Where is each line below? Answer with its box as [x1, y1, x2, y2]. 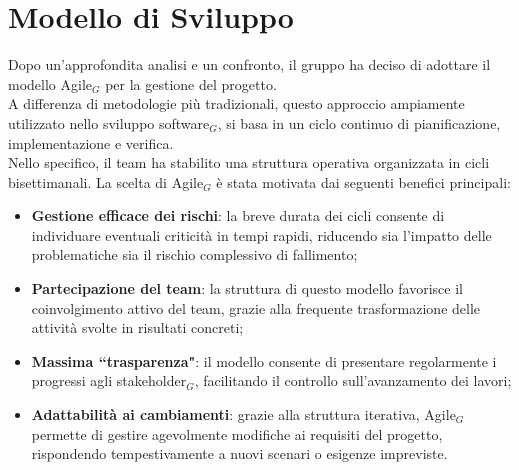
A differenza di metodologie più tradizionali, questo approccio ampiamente [8, 93, 465, 114]
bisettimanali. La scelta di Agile [8, 171, 204, 192]
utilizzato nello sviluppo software [8, 112, 210, 133]
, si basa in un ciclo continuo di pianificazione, [217, 112, 501, 133]
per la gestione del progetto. [105, 73, 277, 94]
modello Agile [8, 73, 92, 94]
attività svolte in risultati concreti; [31, 317, 244, 338]
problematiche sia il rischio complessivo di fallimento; [31, 244, 358, 265]
